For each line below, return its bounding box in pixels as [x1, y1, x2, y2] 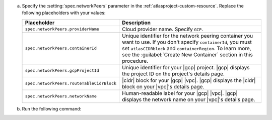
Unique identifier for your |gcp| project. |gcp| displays [121, 64, 250, 71]
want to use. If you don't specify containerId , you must [121, 38, 252, 45]
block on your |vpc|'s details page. [121, 83, 205, 90]
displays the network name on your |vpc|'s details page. [121, 96, 255, 103]
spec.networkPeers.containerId [25, 46, 97, 51]
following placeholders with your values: [22, 10, 106, 16]
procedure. [121, 57, 149, 64]
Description [121, 19, 151, 26]
